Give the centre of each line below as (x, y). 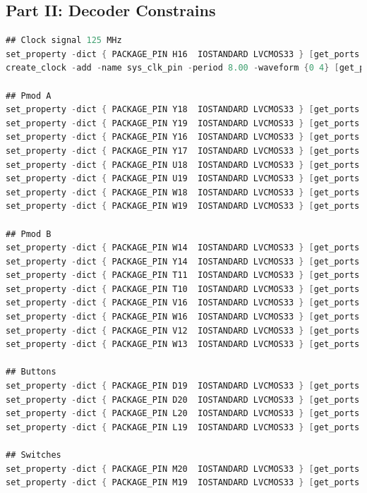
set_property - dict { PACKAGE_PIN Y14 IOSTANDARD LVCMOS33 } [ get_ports (183, 261)
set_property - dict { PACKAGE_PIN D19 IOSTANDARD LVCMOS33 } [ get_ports (183, 386)
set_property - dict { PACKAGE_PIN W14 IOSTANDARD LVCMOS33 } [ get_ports (183, 248)
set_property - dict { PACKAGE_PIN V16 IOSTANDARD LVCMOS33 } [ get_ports (183, 303)
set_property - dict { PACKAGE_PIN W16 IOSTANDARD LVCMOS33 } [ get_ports (183, 317)
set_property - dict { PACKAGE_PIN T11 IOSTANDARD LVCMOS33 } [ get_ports (183, 275)
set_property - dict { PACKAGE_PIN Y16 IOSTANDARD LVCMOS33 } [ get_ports (183, 137)
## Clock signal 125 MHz (64, 41)
